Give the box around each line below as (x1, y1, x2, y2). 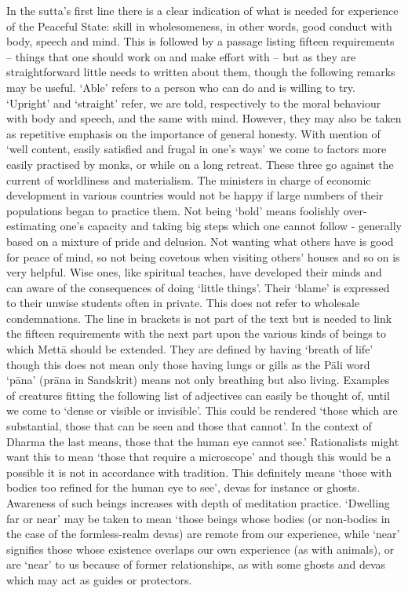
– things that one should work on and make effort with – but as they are (6, 48, 356, 64)
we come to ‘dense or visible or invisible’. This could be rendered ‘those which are (6, 402, 398, 419)
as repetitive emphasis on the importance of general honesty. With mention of (6, 125, 381, 141)
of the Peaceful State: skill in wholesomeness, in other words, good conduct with (6, 17, 392, 34)
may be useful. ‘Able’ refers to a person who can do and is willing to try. (6, 79, 355, 95)
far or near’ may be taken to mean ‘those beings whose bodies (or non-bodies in (6, 510, 391, 526)
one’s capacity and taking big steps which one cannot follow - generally (60, 218, 402, 234)
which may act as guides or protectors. (6, 571, 192, 588)
